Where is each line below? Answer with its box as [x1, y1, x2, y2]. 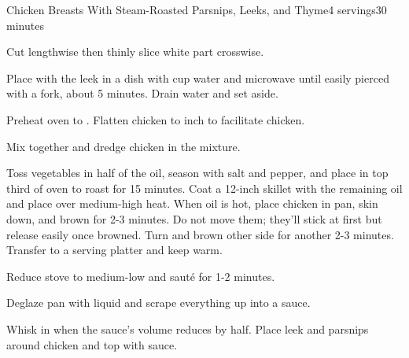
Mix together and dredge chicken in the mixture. [6, 138, 241, 154]
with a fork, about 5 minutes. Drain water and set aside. [6, 85, 278, 101]
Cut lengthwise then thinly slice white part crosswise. [6, 43, 264, 60]
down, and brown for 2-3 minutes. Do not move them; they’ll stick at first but [6, 210, 382, 227]
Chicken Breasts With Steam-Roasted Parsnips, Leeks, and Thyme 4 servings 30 [6, 2, 387, 17]
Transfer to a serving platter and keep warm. [6, 242, 223, 258]
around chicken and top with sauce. [6, 336, 178, 352]
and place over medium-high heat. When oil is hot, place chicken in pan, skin [6, 195, 378, 212]
